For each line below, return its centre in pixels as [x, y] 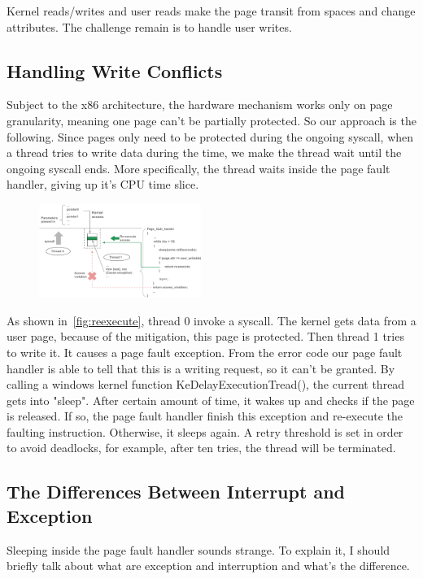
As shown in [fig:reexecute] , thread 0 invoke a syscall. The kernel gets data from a [211, 320]
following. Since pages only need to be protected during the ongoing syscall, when [210, 136]
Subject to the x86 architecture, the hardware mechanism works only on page [200, 104]
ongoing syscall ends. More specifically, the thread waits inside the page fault [198, 168]
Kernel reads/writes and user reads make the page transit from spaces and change [211, 11]
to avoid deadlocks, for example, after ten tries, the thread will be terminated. [201, 448]
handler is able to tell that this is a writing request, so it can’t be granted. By [201, 368]
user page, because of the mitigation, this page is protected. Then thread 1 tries [205, 336]
